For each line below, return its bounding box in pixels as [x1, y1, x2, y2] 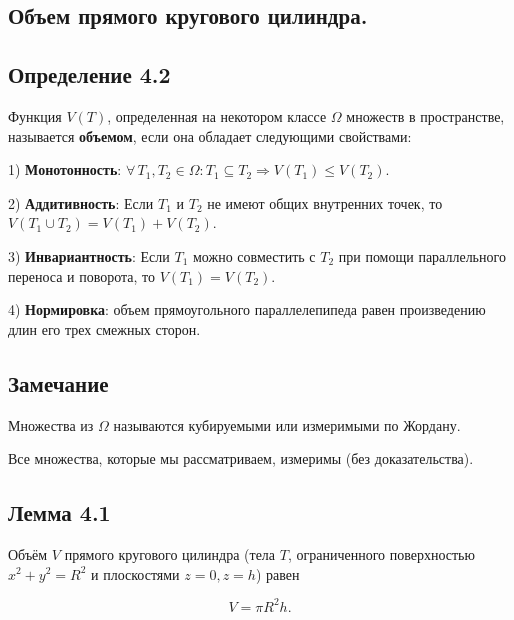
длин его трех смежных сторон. [8, 318, 201, 339]
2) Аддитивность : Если [8, 192, 154, 213]
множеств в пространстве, [346, 105, 505, 126]
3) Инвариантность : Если [8, 245, 170, 266]
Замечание [8, 367, 109, 398]
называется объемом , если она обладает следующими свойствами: [8, 125, 412, 146]
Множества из [8, 414, 94, 435]
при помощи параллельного [338, 245, 506, 266]
